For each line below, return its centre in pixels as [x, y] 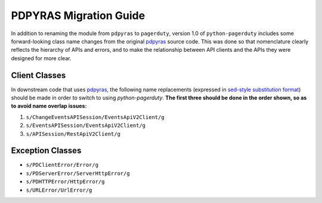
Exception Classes [46, 151]
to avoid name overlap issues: [49, 106]
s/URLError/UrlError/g [59, 190]
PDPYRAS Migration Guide [78, 15]
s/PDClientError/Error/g [62, 165]
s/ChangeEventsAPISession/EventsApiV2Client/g [95, 117]
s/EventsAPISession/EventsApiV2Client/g [86, 126]
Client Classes [38, 75]
